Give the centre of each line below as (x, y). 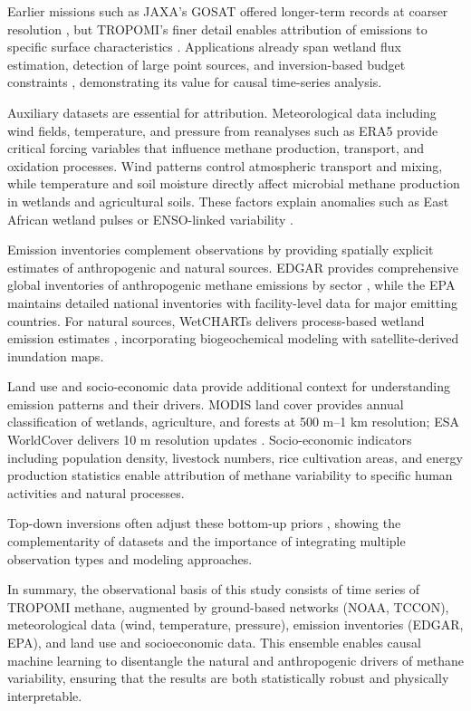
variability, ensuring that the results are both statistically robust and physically (228, 678)
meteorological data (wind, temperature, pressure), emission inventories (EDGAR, (235, 625)
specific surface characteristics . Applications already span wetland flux (205, 47)
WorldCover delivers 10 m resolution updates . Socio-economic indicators (210, 440)
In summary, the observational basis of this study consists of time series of (214, 589)
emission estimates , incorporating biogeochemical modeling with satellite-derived (233, 338)
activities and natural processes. (96, 492)
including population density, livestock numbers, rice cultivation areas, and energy (235, 457)
